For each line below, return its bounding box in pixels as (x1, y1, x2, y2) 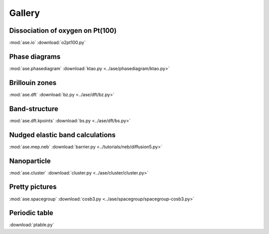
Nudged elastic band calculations (9, 131, 116, 139)
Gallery (9, 7, 40, 18)
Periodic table (9, 209, 53, 217)
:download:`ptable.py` (9, 222, 54, 228)
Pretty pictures (9, 183, 57, 191)
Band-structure (9, 104, 58, 113)
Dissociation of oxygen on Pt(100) (9, 26, 117, 35)
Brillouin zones (9, 78, 57, 87)
